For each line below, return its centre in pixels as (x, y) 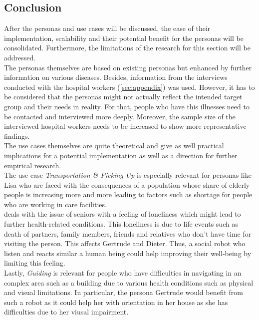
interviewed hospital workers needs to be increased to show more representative (125, 126)
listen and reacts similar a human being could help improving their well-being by (128, 253)
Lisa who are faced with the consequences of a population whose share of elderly (127, 184)
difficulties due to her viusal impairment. (66, 312)
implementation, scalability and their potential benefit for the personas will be (124, 38)
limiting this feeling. (35, 263)
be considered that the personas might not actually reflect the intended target (123, 97)
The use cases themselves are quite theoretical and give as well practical (114, 146)
